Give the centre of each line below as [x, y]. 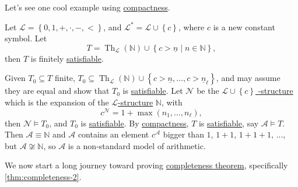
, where [191, 27]
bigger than [183, 134]
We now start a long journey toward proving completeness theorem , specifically [146, 165]
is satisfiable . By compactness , [135, 123]
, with [172, 102]
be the [208, 91]
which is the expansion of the [57, 102]
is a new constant [244, 27]
